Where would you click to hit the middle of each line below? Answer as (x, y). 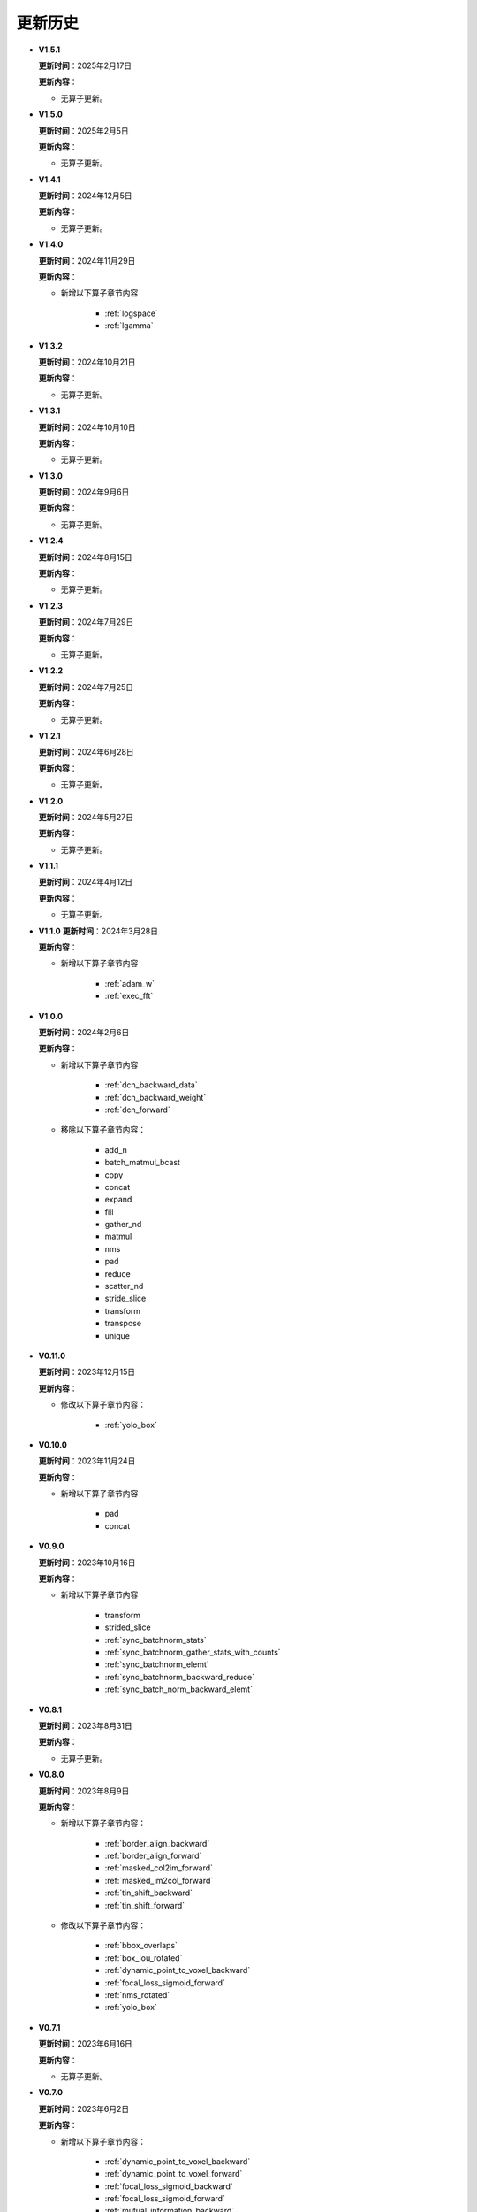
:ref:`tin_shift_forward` (145, 1905)
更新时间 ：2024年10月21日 (87, 362)
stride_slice (125, 1298)
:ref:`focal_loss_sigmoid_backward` (169, 2186)
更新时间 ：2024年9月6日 (84, 492)
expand (118, 1200)
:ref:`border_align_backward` (157, 1843)
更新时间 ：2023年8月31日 (85, 1725)
